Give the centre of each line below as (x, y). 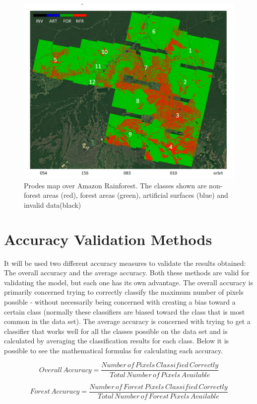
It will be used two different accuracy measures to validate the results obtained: (125, 263)
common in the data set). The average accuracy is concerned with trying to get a (127, 321)
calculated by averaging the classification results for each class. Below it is (117, 341)
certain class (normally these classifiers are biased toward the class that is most (125, 311)
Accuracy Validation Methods (108, 239)
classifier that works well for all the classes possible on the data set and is (116, 331)
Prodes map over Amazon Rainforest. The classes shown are (115, 185)
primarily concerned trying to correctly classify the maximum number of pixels (124, 292)
